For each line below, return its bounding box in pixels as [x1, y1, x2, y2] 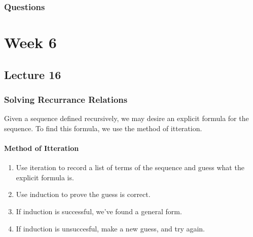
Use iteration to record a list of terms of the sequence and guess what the [16, 162, 244, 173]
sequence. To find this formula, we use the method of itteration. [4, 123, 202, 133]
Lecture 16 [4, 66, 61, 82]
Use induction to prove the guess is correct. [16, 189, 151, 200]
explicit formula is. [16, 172, 74, 182]
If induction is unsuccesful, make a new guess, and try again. [16, 223, 205, 233]
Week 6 [4, 32, 57, 53]
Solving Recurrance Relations [4, 93, 128, 105]
